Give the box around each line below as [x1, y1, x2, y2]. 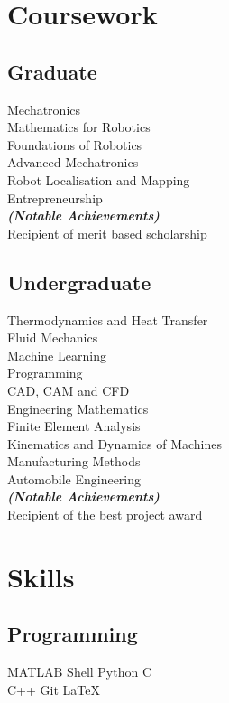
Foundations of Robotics [7, 135, 142, 154]
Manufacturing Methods [7, 452, 141, 471]
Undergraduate [7, 267, 151, 295]
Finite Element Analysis [7, 417, 141, 436]
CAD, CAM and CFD [7, 380, 130, 399]
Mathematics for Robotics [7, 117, 151, 136]
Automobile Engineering [7, 469, 142, 488]
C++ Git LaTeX [7, 680, 100, 698]
